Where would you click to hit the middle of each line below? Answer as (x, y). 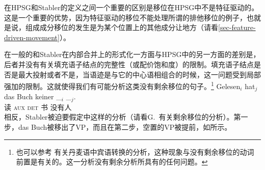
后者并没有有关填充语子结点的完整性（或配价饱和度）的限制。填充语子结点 (129, 64)
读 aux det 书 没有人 (38, 107)
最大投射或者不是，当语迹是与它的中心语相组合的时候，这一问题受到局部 (139, 74)
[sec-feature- (237, 27)
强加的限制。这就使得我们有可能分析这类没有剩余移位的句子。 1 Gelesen (122, 85)
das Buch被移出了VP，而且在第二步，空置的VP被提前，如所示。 (125, 126)
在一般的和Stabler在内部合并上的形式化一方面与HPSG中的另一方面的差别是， (132, 54)
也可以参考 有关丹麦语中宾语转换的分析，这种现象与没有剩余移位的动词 (135, 151)
